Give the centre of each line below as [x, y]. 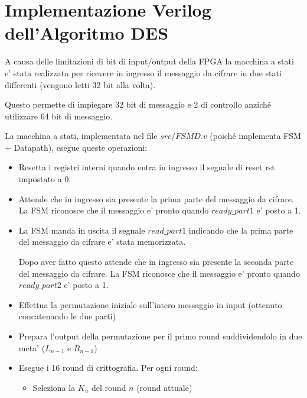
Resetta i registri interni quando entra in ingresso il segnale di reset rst [147, 167]
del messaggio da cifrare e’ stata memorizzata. [102, 242]
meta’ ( [32, 347]
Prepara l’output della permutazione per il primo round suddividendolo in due [160, 336]
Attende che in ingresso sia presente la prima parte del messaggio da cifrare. [156, 198]
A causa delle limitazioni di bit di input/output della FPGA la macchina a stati [149, 61]
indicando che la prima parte [241, 230]
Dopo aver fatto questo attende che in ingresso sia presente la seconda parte [156, 262]
